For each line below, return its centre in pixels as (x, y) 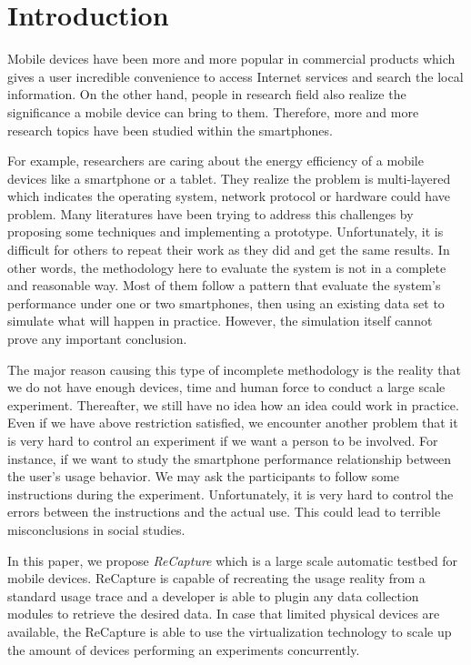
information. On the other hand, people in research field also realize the (207, 94)
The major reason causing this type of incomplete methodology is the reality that (234, 369)
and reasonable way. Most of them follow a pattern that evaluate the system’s (224, 285)
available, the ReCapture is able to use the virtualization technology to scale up (230, 631)
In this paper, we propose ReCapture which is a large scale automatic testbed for (233, 560)
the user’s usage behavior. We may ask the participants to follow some (204, 476)
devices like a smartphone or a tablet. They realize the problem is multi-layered (229, 178)
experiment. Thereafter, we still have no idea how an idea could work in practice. (233, 404)
